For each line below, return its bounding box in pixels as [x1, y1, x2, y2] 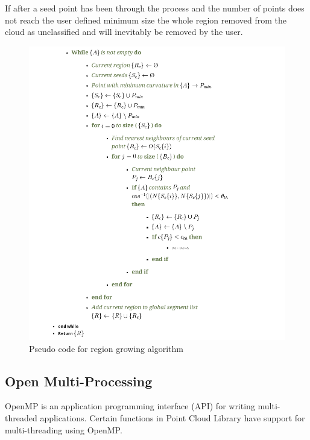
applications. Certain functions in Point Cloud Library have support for [40, 412, 305, 424]
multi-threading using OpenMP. [5, 423, 122, 436]
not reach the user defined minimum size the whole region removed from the [5, 13, 286, 26]
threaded [5, 412, 37, 424]
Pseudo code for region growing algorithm [29, 342, 183, 354]
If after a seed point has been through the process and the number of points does [5, 2, 305, 14]
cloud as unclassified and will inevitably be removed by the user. [5, 25, 243, 38]
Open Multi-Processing [5, 371, 153, 390]
